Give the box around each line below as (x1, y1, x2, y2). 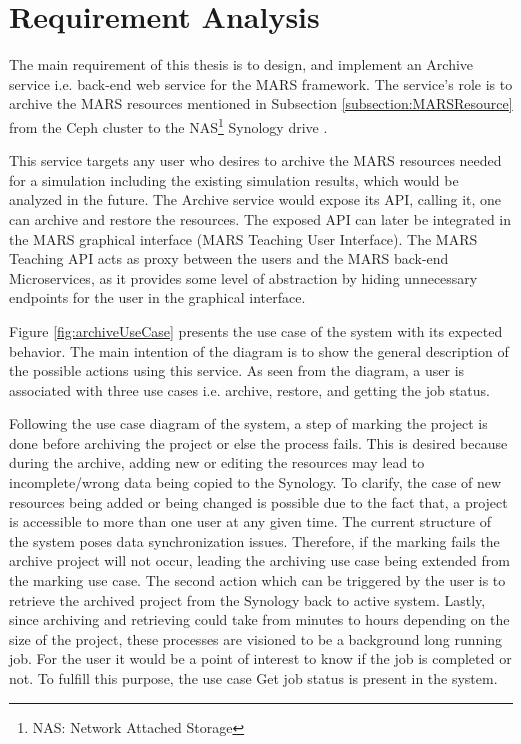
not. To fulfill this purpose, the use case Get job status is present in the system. (9, 668, 498, 688)
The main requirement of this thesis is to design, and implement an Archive (9, 54, 474, 75)
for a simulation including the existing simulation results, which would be (9, 169, 459, 190)
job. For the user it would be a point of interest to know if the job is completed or (9, 648, 512, 669)
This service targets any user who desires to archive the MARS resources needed (9, 150, 502, 171)
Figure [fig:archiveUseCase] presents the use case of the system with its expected (9, 320, 503, 341)
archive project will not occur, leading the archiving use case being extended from (9, 550, 510, 571)
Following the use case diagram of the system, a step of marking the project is (9, 413, 488, 434)
